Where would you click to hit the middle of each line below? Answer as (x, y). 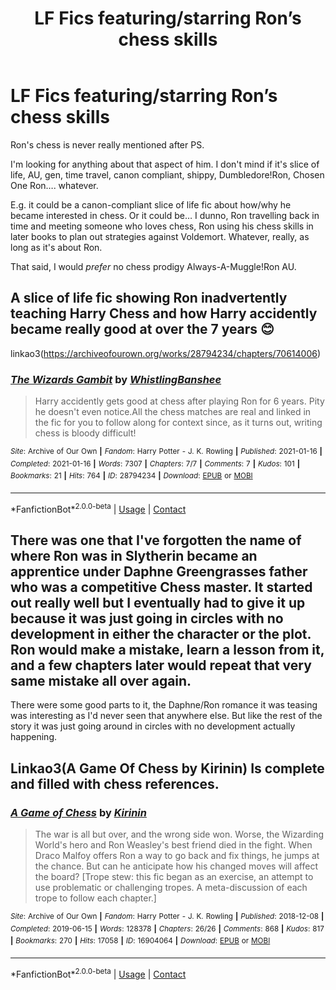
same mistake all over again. (101, 681)
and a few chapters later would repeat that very (161, 665)
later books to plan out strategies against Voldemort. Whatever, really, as (160, 236)
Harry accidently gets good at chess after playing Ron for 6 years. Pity (179, 401)
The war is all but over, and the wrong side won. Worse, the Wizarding (179, 834)
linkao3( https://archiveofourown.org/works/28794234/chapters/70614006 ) (166, 353)
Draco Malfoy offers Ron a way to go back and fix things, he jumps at (177, 856)
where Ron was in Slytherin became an (134, 556)
